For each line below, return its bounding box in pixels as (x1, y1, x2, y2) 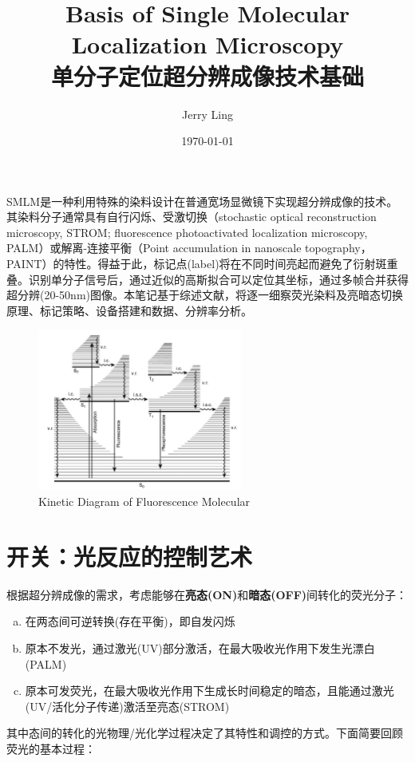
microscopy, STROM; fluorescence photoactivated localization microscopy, (6, 223, 368, 240)
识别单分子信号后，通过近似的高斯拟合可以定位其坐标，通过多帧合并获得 (28, 270, 409, 287)
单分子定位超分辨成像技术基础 (50, 59, 364, 92)
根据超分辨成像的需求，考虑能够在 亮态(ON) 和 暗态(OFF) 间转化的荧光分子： (6, 586, 408, 602)
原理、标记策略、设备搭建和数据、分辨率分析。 (6, 302, 252, 318)
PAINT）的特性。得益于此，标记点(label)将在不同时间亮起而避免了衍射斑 (6, 255, 387, 272)
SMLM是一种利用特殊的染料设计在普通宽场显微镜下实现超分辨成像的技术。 (6, 192, 398, 209)
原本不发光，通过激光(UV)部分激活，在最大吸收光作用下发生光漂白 (25, 639, 375, 656)
